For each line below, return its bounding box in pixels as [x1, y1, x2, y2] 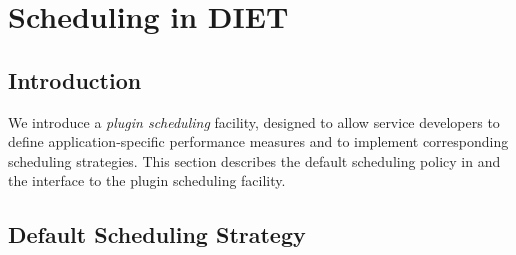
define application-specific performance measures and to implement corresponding [8, 131, 509, 152]
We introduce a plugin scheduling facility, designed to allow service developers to [8, 111, 500, 132]
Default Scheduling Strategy [8, 219, 306, 250]
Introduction [8, 64, 142, 95]
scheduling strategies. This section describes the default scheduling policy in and [8, 150, 501, 171]
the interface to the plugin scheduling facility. [8, 170, 286, 191]
